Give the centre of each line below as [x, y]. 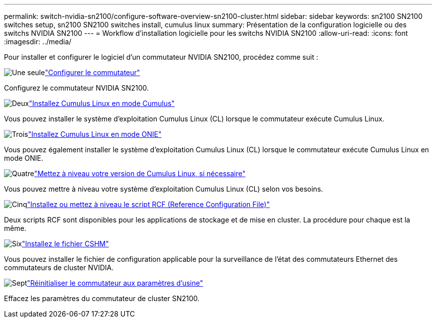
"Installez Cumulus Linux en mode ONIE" [95, 134]
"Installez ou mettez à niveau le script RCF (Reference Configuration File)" [148, 204]
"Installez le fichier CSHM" [65, 244]
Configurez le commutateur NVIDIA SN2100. [76, 88]
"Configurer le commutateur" [93, 72]
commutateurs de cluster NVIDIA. [59, 268]
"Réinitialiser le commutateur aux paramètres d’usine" [115, 283]
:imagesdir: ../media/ [38, 42]
